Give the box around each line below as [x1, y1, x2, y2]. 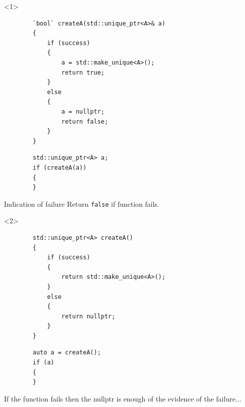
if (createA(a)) [33, 164, 87, 171]
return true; [61, 69, 105, 76]
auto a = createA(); [33, 349, 101, 356]
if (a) [33, 359, 55, 366]
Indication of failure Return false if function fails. [4, 198, 159, 209]
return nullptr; [61, 312, 115, 320]
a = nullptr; [61, 108, 105, 115]
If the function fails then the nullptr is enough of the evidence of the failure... [4, 393, 241, 403]
